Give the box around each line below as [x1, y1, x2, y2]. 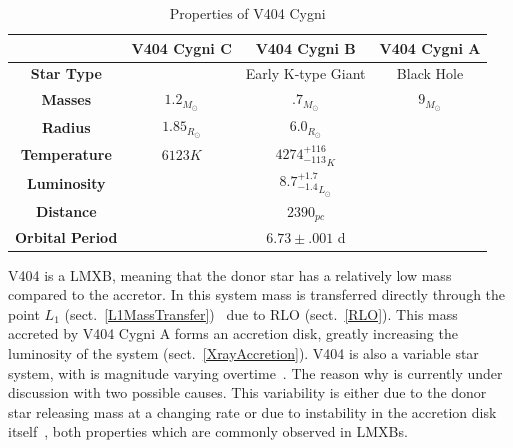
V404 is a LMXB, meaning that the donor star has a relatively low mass [8, 264, 452, 285]
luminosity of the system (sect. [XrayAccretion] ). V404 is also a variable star [8, 343, 479, 364]
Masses [41, 89, 92, 110]
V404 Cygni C [131, 37, 232, 58]
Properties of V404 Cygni [169, 3, 326, 23]
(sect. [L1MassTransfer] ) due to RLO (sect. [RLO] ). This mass [64, 303, 458, 324]
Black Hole [396, 63, 464, 84]
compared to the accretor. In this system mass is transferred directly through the [8, 284, 506, 305]
